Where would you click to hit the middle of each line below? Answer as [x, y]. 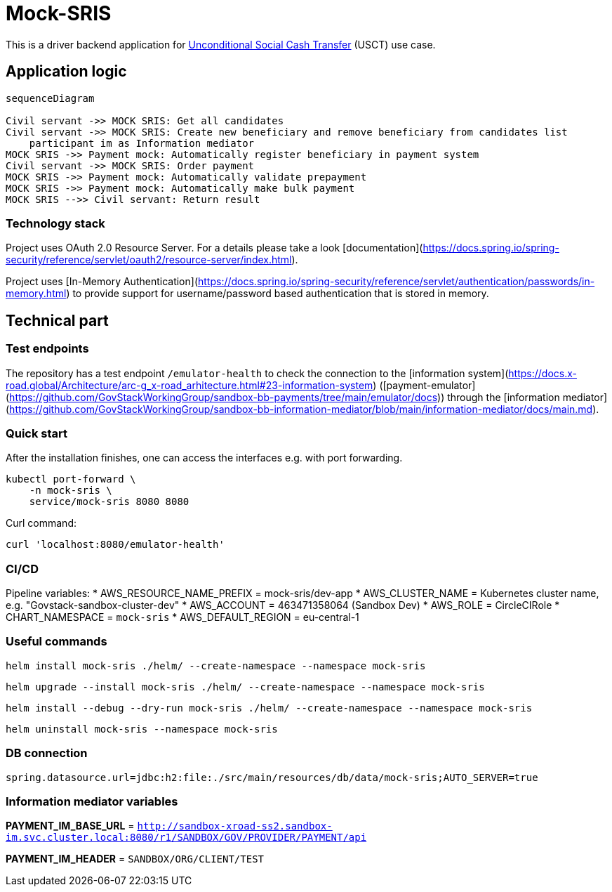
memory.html [36, 294]
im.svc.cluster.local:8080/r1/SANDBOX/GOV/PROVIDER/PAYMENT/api [186, 838]
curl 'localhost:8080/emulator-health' [115, 545]
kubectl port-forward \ [71, 479]
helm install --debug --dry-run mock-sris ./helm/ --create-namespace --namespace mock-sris [269, 708]
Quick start [37, 433]
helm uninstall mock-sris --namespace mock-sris [142, 729]
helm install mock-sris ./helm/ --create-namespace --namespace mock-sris [216, 665]
